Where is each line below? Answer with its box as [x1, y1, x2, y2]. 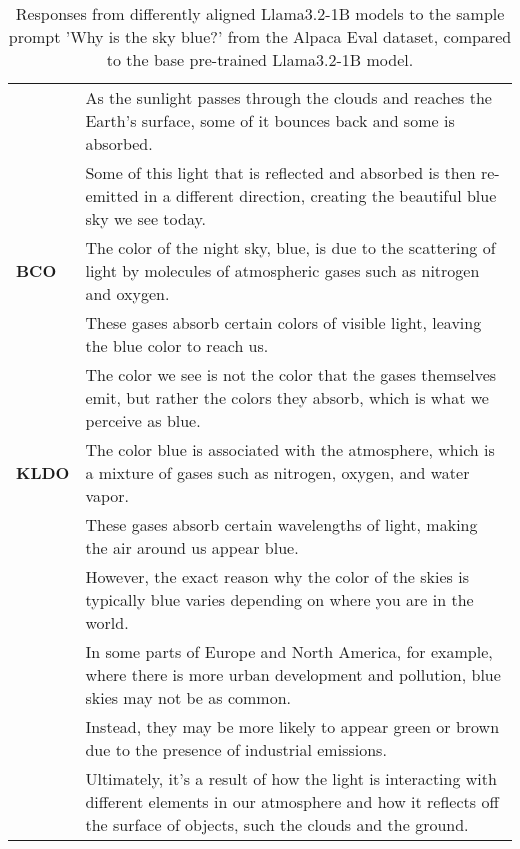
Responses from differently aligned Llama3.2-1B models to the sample [15, 2, 505, 25]
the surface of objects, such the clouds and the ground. [85, 813, 469, 836]
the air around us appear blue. [85, 536, 299, 559]
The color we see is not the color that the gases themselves [85, 363, 497, 386]
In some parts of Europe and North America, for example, [85, 640, 493, 663]
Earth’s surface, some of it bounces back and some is [85, 109, 455, 132]
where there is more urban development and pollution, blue [85, 663, 501, 686]
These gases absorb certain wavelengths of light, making [85, 513, 478, 536]
